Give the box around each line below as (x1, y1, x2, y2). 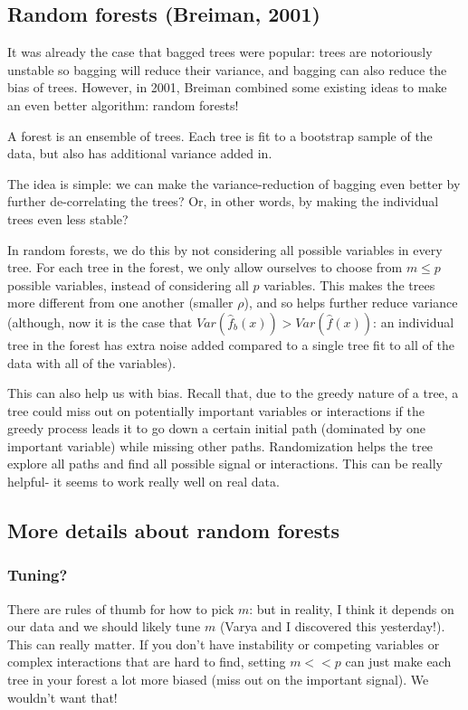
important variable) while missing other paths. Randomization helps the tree (7, 436, 434, 455)
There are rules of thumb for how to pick (7, 599, 234, 618)
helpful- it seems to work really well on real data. (7, 472, 280, 491)
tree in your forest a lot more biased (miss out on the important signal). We (7, 670, 429, 689)
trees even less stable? (7, 209, 129, 228)
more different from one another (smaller (7, 293, 234, 312)
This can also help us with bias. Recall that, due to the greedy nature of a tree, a (7, 383, 459, 402)
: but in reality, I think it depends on (249, 599, 454, 618)
